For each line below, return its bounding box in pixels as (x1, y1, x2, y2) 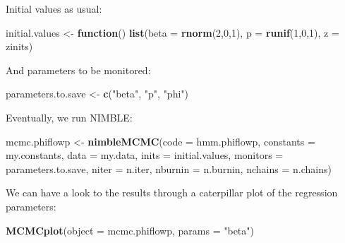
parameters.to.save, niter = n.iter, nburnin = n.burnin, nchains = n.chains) (6, 161, 332, 176)
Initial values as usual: (6, 1, 102, 16)
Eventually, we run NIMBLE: (6, 109, 133, 124)
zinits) (6, 39, 33, 54)
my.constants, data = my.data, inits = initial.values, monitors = (6, 148, 284, 162)
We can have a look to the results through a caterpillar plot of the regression (6, 185, 338, 200)
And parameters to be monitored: (6, 62, 151, 77)
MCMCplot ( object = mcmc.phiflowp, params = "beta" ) (6, 223, 254, 237)
